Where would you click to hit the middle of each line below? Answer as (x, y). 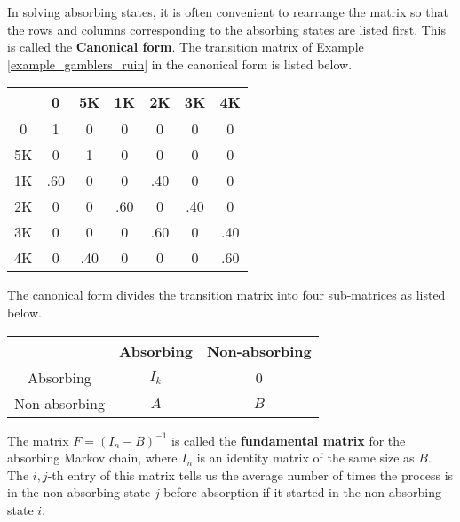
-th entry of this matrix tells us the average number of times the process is (250, 474)
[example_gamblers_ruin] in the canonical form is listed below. (180, 64)
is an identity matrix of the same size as (305, 458)
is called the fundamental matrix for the (289, 440)
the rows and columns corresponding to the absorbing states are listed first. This (227, 29)
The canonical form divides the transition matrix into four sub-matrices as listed (226, 295)
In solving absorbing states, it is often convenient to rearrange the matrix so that (228, 12)
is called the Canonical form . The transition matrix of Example (186, 47)
